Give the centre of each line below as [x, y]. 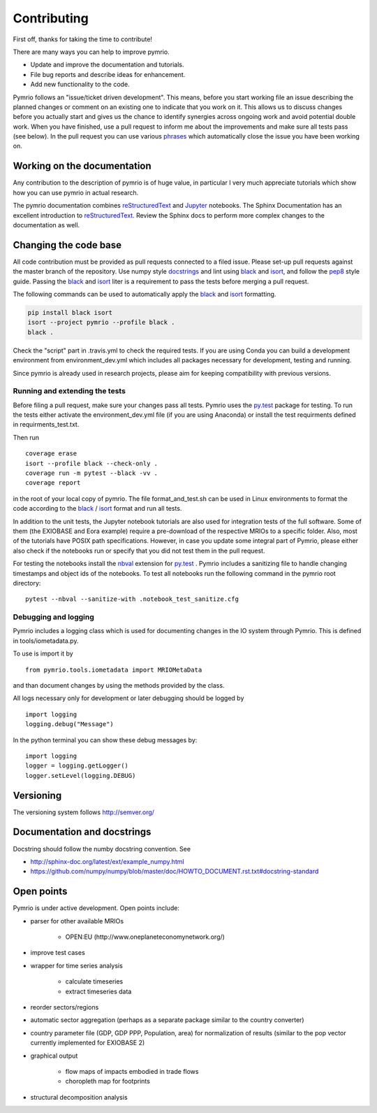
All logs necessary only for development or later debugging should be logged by [128, 698]
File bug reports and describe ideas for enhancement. [108, 74]
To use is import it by [43, 653]
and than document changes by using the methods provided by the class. [119, 686]
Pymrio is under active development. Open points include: [96, 908]
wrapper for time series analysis [77, 965]
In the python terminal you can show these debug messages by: [105, 740]
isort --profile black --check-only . [92, 463]
